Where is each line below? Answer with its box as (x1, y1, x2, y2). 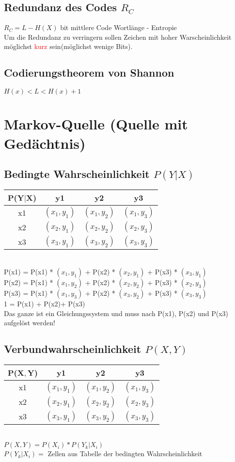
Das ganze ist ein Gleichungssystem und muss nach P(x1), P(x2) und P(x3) (4, 308, 229, 318)
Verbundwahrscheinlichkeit (4, 341, 141, 356)
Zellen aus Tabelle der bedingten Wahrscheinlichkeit (47, 448, 203, 459)
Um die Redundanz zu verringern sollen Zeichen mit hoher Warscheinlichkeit (4, 32, 232, 42)
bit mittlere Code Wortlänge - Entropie (60, 22, 177, 32)
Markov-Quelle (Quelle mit (4, 114, 188, 134)
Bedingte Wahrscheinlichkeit (4, 166, 150, 181)
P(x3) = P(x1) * (4, 287, 53, 298)
